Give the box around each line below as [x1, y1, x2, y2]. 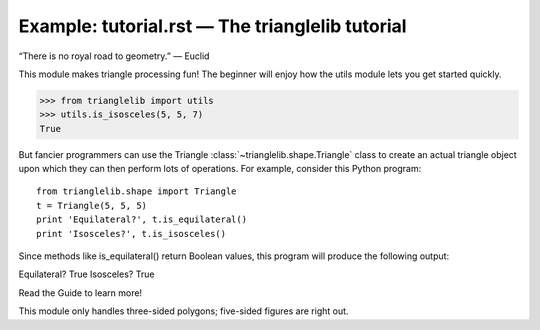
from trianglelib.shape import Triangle [36, 186, 237, 197]
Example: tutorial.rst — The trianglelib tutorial [18, 15, 407, 37]
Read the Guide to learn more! [18, 286, 143, 299]
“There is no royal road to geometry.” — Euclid [18, 50, 210, 62]
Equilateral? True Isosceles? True [18, 268, 155, 280]
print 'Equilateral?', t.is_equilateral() [36, 214, 248, 225]
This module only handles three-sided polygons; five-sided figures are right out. [18, 305, 349, 317]
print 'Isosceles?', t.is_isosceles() [36, 228, 227, 239]
